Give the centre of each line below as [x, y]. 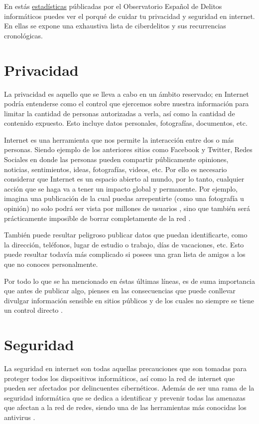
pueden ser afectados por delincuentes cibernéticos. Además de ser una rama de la [129, 388]
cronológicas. [23, 35]
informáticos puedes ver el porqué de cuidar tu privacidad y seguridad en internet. [129, 16]
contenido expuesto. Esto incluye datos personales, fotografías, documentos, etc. [126, 123]
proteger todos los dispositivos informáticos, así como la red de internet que [120, 378]
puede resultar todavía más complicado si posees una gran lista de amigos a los [125, 254]
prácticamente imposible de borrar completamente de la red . [97, 218]
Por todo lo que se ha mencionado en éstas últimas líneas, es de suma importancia [129, 281]
